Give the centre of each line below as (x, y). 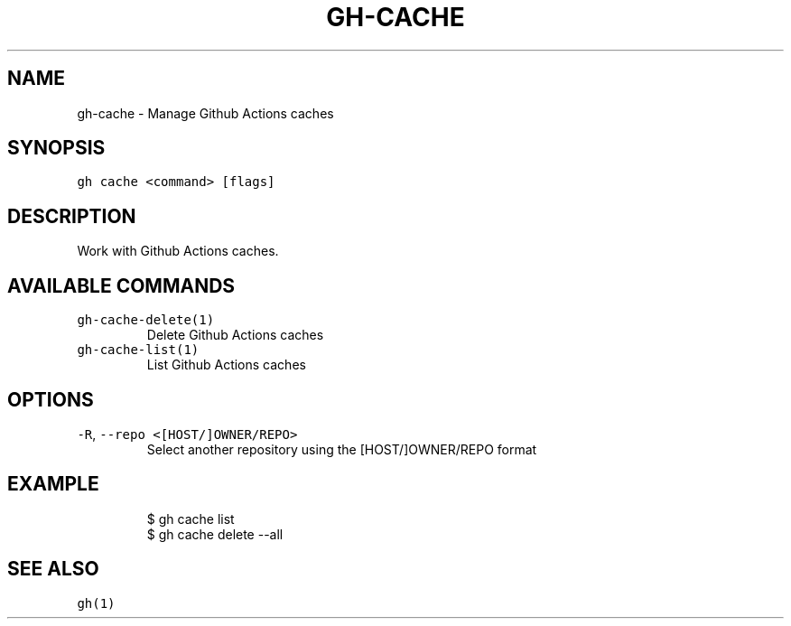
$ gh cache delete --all (215, 534)
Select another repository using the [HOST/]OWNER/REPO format (342, 449)
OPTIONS (51, 399)
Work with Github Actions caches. (178, 251)
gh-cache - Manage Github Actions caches (205, 113)
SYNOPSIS (56, 148)
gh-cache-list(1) (138, 350)
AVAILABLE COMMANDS (121, 285)
